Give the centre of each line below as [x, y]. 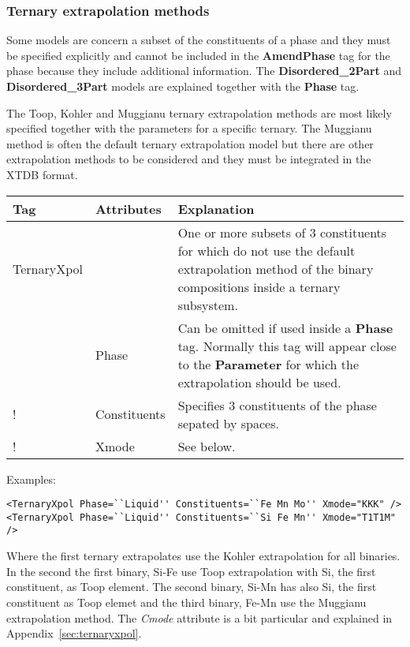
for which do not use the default [266, 250]
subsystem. [208, 305]
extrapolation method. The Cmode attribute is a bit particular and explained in [199, 617]
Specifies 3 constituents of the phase [277, 405]
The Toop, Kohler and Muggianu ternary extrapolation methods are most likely [199, 112]
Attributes [129, 208]
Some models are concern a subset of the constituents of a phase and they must [199, 40]
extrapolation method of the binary [276, 268]
